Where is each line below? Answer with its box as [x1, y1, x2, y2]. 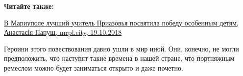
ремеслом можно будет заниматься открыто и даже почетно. [4, 62, 183, 73]
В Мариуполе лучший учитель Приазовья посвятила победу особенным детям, [4, 17, 239, 27]
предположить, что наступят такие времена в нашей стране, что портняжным [4, 53, 235, 63]
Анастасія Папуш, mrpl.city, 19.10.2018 [4, 27, 122, 37]
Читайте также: [4, 1, 54, 11]
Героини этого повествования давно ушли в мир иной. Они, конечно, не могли [4, 43, 239, 53]
